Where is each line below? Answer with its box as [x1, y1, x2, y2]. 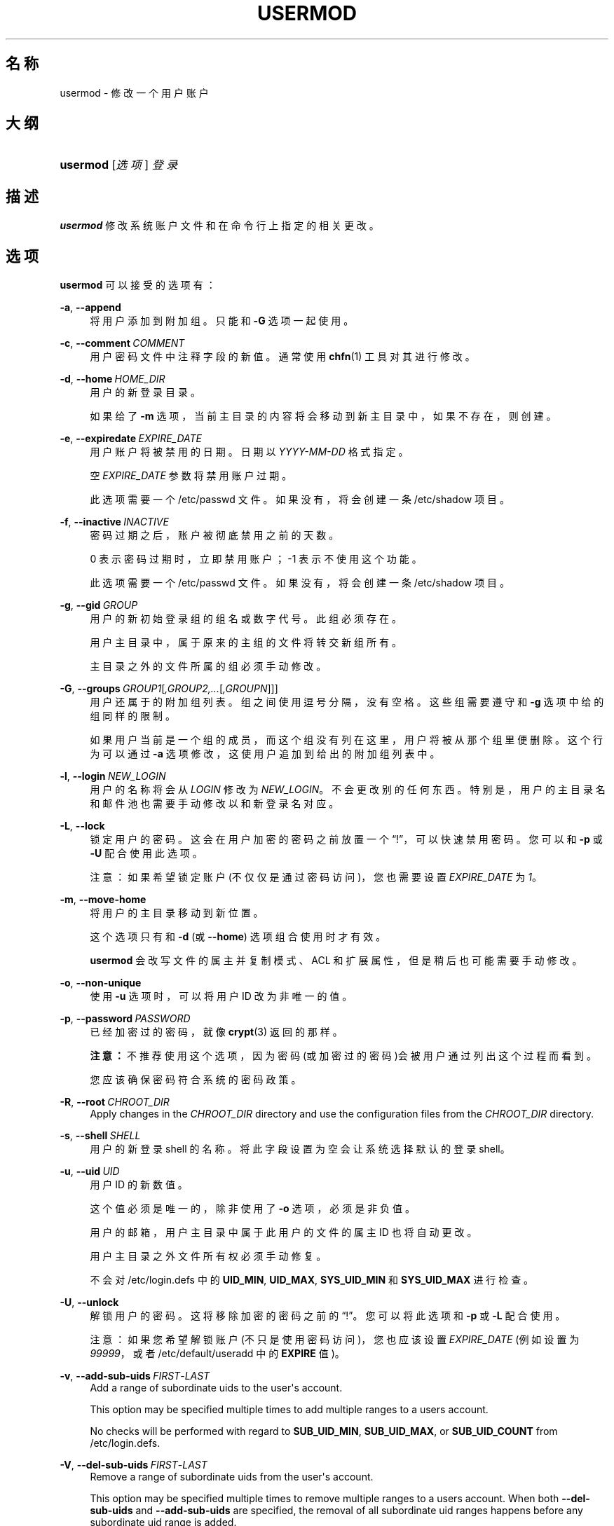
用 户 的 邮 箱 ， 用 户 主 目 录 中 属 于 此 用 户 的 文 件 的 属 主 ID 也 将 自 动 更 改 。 [90, 1226, 477, 1239]
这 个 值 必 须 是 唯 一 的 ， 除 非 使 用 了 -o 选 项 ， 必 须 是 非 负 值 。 [90, 1202, 415, 1215]
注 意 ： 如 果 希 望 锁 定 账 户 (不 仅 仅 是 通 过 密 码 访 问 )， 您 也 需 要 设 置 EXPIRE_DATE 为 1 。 [90, 871, 542, 884]
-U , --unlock [60, 1296, 119, 1309]
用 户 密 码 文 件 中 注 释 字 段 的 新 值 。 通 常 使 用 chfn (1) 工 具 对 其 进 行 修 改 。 [90, 350, 475, 363]
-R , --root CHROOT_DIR [60, 1096, 170, 1108]
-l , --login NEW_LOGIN [60, 770, 166, 783]
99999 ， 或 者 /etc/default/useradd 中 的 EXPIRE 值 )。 [90, 1347, 345, 1360]
